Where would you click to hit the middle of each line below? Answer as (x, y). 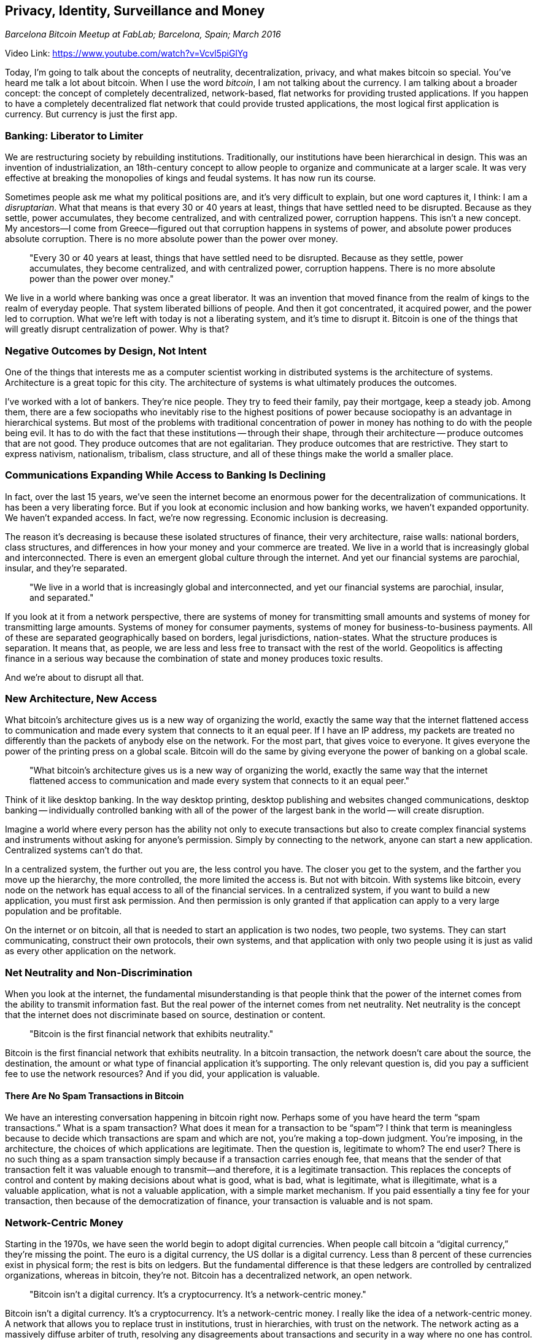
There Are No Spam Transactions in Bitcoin (95, 1095)
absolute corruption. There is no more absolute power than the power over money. (172, 239)
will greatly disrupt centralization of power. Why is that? (117, 329)
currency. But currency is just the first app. (91, 114)
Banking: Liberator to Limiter (74, 135)
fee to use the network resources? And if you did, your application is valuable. (162, 1074)
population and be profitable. (64, 911)
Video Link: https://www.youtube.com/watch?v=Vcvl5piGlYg (126, 53)
